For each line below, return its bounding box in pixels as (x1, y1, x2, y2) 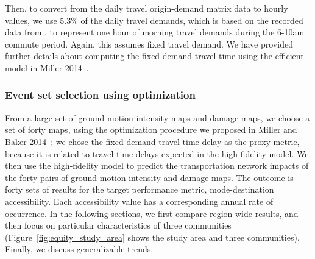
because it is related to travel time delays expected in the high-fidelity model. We (5, 147, 309, 160)
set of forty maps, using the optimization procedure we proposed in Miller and (5, 123, 297, 136)
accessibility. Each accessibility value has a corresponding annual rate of (5, 194, 274, 207)
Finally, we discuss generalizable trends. (5, 243, 154, 255)
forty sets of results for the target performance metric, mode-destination (5, 183, 274, 196)
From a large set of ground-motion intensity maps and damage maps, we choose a (5, 111, 310, 124)
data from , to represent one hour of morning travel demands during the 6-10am (5, 26, 305, 38)
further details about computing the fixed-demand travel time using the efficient (5, 49, 304, 62)
